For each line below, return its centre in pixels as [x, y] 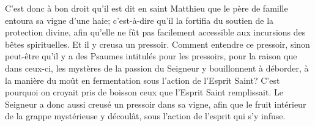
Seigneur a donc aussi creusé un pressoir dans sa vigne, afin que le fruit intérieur [156, 104]
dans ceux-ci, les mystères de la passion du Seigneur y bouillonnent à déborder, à [157, 68]
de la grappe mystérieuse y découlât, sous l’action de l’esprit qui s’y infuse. [145, 116]
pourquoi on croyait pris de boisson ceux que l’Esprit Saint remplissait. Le [144, 92]
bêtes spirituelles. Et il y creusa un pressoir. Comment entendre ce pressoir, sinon [157, 44]
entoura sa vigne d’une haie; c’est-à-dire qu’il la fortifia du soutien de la [139, 20]
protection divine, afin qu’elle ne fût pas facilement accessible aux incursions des [155, 32]
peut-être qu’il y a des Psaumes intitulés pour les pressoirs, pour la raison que [151, 56]
